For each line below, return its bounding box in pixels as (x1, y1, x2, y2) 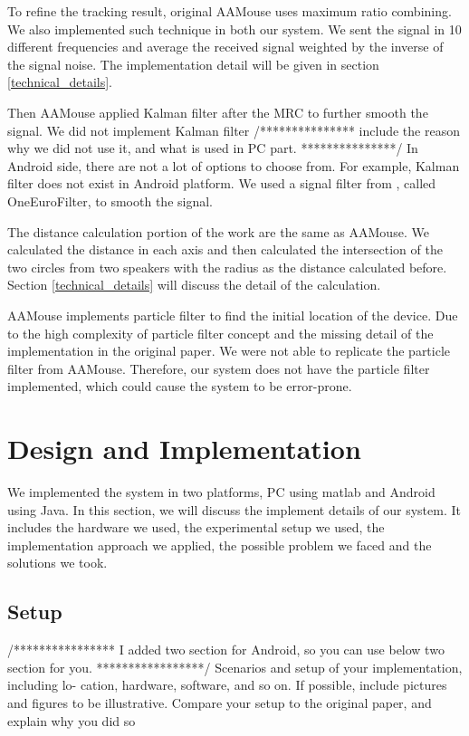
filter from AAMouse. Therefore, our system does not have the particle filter (7, 358, 430, 378)
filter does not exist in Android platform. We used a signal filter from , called (7, 174, 436, 193)
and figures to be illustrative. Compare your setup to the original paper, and (7, 693, 432, 712)
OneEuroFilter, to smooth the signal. (7, 191, 213, 210)
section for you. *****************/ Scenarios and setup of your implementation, (7, 657, 463, 676)
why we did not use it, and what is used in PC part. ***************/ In (7, 139, 418, 158)
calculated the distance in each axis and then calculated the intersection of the (7, 240, 443, 259)
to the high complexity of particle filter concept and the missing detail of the (7, 323, 434, 342)
